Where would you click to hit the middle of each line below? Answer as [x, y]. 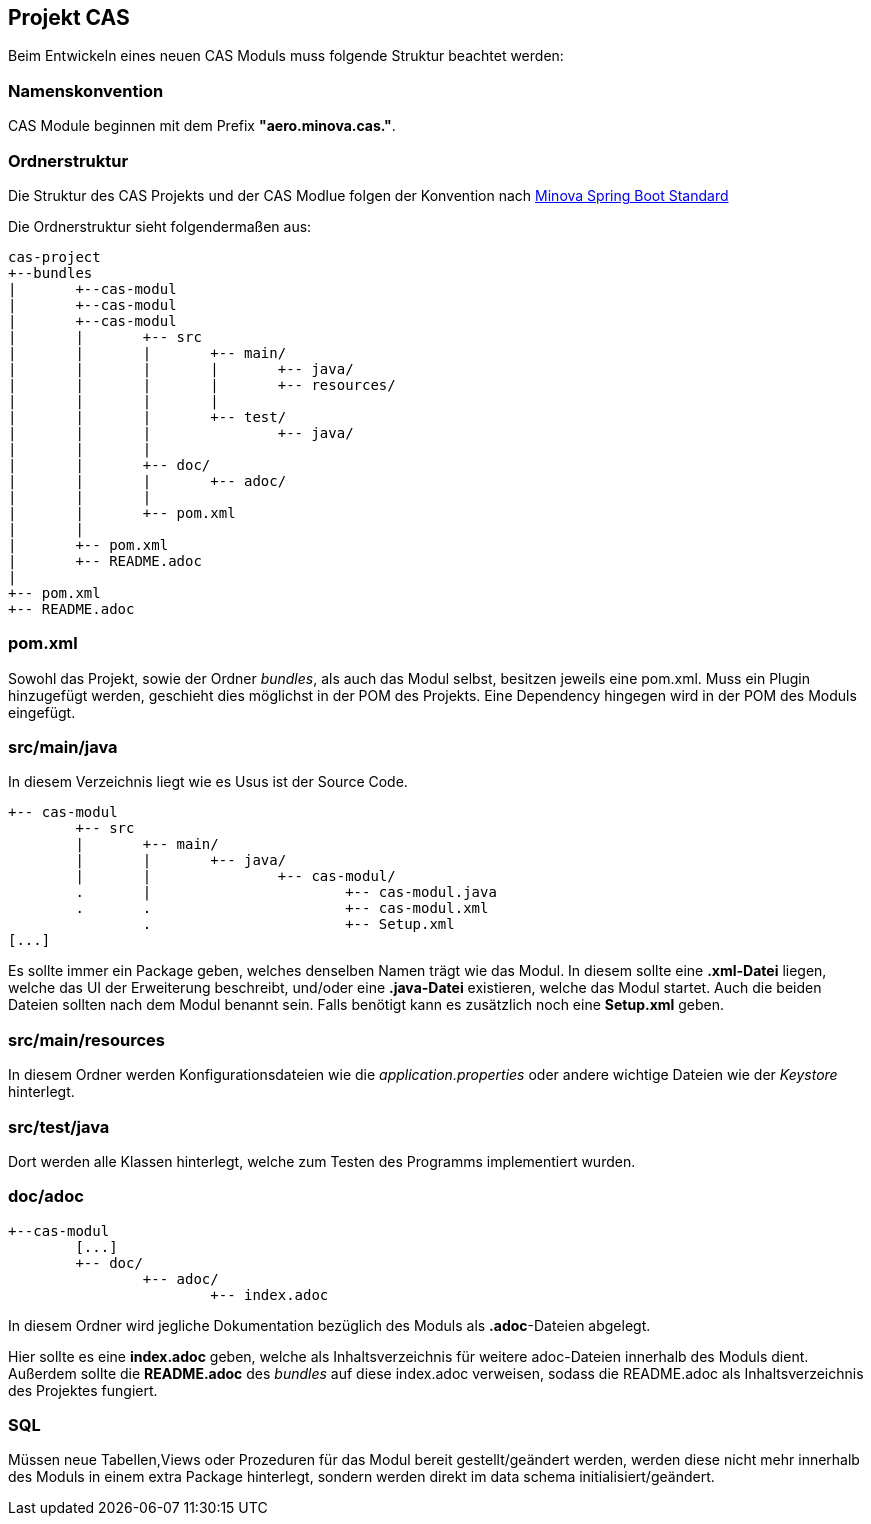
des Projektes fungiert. [83, 1390]
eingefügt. [42, 712]
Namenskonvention [86, 90]
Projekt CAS [69, 17]
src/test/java [59, 1126]
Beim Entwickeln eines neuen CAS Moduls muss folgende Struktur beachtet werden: [286, 56]
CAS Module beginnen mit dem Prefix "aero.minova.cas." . [202, 126]
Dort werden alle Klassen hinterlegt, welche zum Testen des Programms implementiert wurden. [322, 1161]
